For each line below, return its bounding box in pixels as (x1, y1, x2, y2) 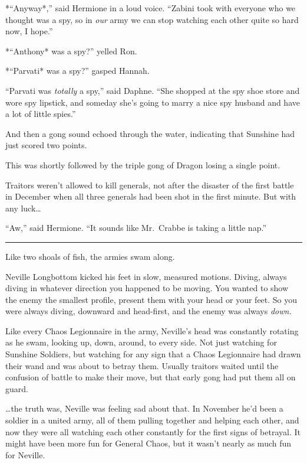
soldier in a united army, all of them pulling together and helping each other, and (5, 414, 299, 426)
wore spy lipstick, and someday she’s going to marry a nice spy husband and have (5, 96, 300, 108)
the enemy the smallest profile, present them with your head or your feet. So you (5, 293, 298, 305)
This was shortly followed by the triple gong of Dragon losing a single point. (5, 158, 280, 171)
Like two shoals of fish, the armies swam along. (5, 250, 175, 262)
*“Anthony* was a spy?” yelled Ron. (5, 44, 137, 57)
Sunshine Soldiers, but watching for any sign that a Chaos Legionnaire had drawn (5, 348, 301, 360)
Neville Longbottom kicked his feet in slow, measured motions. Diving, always (5, 270, 287, 282)
